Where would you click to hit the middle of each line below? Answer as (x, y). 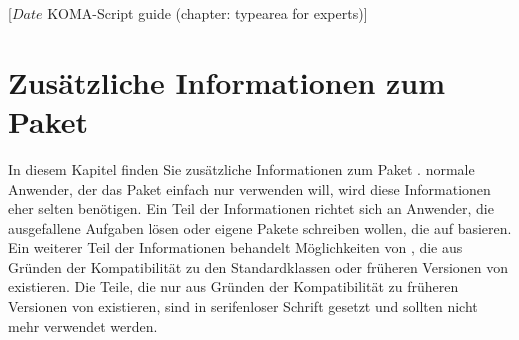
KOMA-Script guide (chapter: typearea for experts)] (207, 13)
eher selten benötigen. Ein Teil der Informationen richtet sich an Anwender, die (251, 208)
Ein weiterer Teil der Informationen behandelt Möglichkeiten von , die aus (235, 247)
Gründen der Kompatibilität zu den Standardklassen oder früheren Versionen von (258, 266)
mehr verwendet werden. (83, 325)
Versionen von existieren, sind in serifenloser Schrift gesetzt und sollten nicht (243, 306)
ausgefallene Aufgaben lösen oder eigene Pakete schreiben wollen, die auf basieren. (260, 227)
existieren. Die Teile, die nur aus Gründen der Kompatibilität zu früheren (233, 286)
